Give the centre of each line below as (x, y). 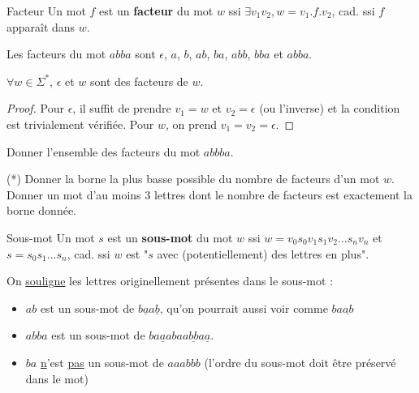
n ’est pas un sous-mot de (102, 362)
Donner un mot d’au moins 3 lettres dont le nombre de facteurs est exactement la (209, 194)
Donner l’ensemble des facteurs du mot (104, 151)
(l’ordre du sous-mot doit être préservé (300, 362)
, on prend (191, 124)
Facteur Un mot (46, 11)
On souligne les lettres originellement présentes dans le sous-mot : (170, 281)
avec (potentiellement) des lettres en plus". (263, 253)
